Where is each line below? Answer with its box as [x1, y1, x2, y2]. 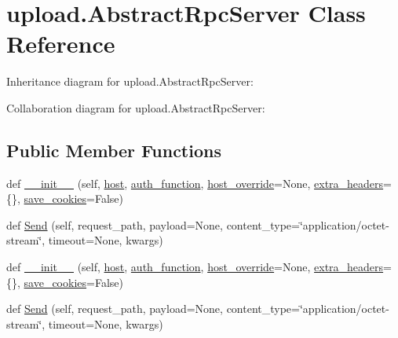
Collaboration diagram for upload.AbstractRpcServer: [6, 99, 265, 116]
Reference [6, 28, 115, 60]
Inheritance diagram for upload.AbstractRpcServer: [6, 73, 254, 90]
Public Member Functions [6, 138, 221, 162]
